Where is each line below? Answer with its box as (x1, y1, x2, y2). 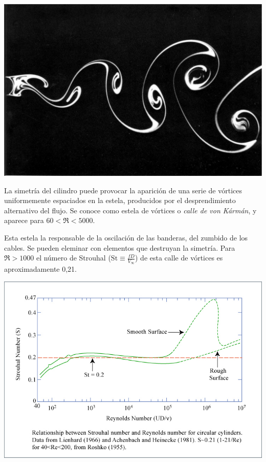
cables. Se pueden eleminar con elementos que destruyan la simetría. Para (4, 242, 235, 253)
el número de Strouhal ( (36, 252, 111, 263)
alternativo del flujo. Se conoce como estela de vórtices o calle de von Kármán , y (4, 205, 257, 215)
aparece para (4, 215, 44, 226)
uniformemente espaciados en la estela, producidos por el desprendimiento (4, 195, 236, 206)
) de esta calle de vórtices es (135, 252, 223, 263)
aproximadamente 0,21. (4, 264, 77, 274)
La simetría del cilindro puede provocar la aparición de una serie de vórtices (4, 185, 242, 195)
